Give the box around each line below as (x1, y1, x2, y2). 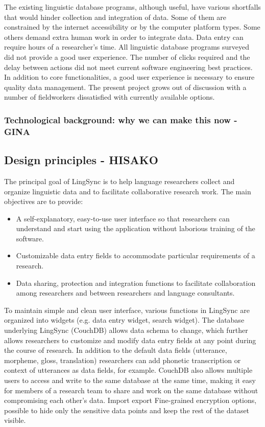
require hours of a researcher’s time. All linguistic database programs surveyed (4, 41, 249, 52)
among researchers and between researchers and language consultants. (16, 287, 235, 298)
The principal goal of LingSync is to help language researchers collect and (4, 175, 235, 186)
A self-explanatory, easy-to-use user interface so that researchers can (16, 213, 230, 223)
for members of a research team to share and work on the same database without (4, 385, 258, 395)
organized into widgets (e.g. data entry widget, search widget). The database (4, 314, 245, 325)
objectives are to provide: (4, 196, 83, 207)
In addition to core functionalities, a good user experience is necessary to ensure (4, 72, 255, 82)
